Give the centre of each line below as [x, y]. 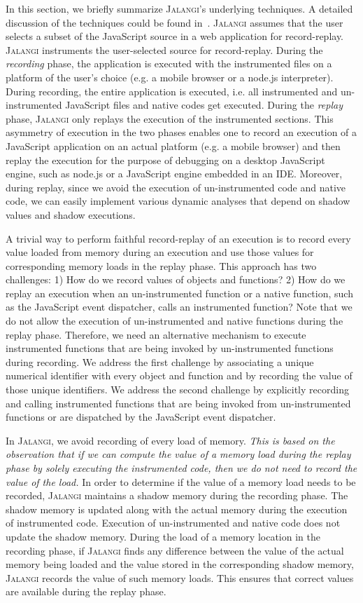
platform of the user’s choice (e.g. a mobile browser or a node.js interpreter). [170, 77]
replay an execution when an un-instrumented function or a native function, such [179, 293]
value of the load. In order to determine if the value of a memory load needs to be [181, 481]
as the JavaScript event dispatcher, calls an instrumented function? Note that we [179, 307]
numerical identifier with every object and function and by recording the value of [179, 375]
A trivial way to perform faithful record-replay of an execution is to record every [178, 238]
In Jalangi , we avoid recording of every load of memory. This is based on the [170, 440]
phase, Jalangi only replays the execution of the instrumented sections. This [170, 118]
